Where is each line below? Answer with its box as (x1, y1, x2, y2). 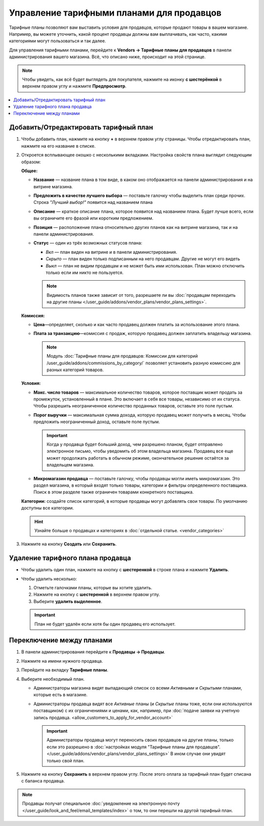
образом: (21, 159, 41, 165)
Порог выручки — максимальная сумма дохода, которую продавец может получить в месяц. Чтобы (33, 412, 246, 418)
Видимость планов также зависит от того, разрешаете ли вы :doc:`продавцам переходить (46, 292, 236, 298)
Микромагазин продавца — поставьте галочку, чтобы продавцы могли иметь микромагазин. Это (33, 475, 240, 481)
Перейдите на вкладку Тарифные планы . (21, 667, 109, 673)
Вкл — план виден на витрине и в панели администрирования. (45, 249, 177, 255)
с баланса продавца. (21, 778, 66, 784)
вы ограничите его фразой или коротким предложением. (33, 215, 154, 221)
